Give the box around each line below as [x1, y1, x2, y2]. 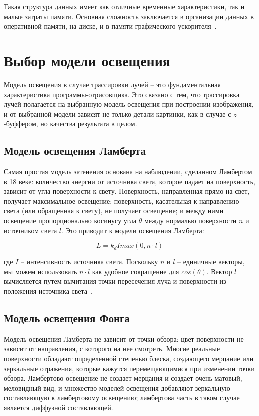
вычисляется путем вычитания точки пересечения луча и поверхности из [4, 276, 226, 286]
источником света [4, 225, 57, 235]
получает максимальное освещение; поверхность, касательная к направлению [4, 195, 239, 206]
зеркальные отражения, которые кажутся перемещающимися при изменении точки [4, 363, 255, 373]
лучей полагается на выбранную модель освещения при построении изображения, [4, 99, 254, 109]
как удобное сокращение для [92, 266, 179, 276]
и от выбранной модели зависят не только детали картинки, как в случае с [4, 108, 231, 119]
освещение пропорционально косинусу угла [4, 215, 137, 226]
